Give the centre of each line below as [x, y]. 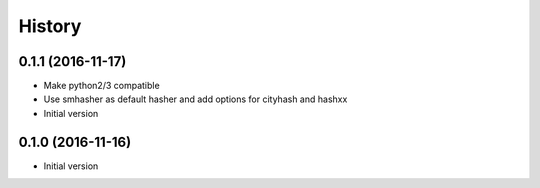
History [50, 26]
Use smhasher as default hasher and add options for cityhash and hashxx [195, 99]
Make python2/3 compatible [101, 86]
